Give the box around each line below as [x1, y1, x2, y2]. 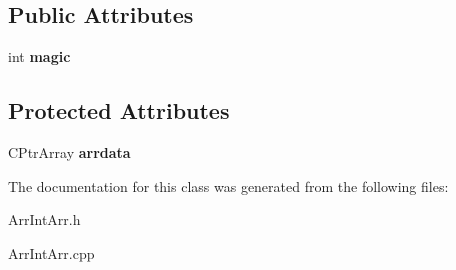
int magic [8, 46, 71, 67]
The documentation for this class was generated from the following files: [8, 175, 449, 196]
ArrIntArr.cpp [8, 242, 95, 263]
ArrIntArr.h [8, 209, 81, 230]
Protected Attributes [8, 95, 230, 126]
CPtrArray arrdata [8, 142, 131, 162]
